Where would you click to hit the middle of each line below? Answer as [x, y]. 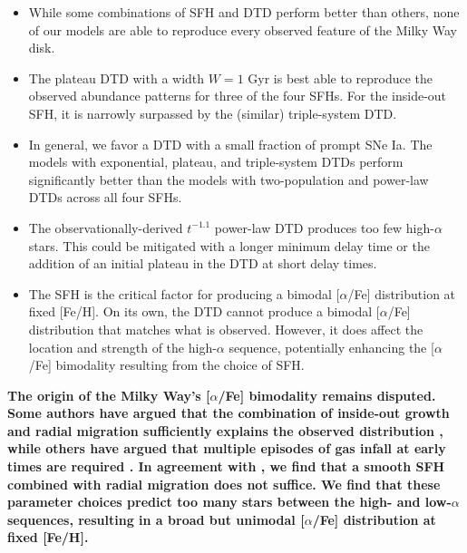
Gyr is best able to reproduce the [341, 78]
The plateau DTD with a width [117, 78]
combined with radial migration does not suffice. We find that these [224, 484]
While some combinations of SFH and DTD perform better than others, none [244, 12]
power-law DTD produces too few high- [324, 227]
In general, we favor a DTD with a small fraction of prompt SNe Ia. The [230, 144]
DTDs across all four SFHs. [105, 197]
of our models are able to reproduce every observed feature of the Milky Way [243, 29]
